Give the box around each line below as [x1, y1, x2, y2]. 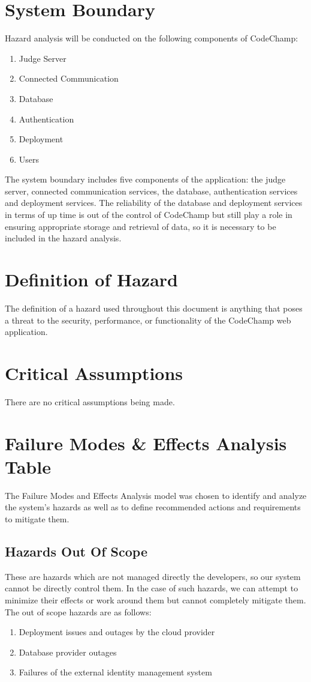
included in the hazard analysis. [5, 232, 122, 244]
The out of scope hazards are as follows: [5, 605, 152, 618]
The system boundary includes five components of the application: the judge [5, 173, 286, 186]
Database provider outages [19, 645, 117, 658]
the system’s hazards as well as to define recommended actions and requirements [5, 501, 301, 513]
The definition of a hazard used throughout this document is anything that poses [5, 301, 303, 314]
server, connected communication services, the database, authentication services [5, 184, 298, 197]
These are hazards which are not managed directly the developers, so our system [5, 570, 301, 582]
